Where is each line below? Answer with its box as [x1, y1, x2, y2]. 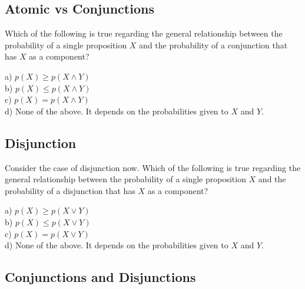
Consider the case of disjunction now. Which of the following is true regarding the [5, 161, 301, 173]
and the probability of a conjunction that [139, 38, 288, 51]
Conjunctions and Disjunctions [5, 268, 196, 286]
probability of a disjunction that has [5, 184, 135, 196]
